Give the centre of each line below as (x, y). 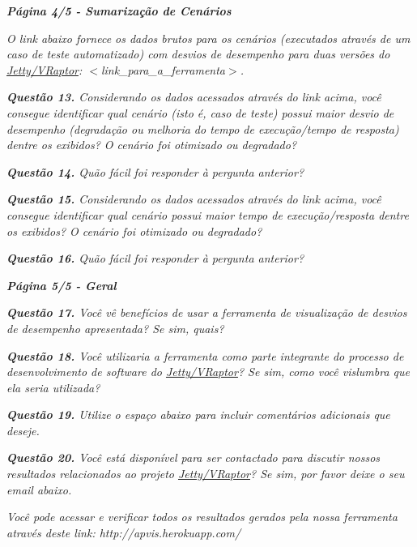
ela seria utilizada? (53, 387)
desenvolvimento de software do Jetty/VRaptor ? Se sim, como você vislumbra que (208, 372)
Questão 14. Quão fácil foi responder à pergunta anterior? (155, 171)
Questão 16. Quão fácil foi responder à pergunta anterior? (155, 258)
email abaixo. (39, 489)
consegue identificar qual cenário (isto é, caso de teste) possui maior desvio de (200, 112)
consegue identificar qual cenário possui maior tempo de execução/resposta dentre (208, 214)
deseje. (23, 430)
